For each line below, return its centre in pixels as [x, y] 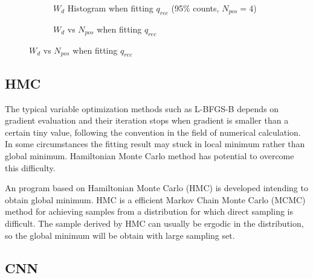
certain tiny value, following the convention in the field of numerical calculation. [153, 132]
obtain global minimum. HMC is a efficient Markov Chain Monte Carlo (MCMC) [155, 199]
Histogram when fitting [110, 8]
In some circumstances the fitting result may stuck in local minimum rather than [155, 144]
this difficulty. [30, 167]
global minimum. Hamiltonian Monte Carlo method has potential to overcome [150, 155]
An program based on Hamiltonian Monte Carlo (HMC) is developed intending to [156, 188]
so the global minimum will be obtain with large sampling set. [120, 235]
